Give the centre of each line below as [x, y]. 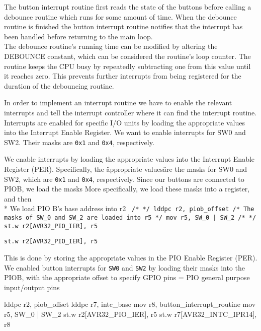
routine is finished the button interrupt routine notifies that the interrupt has [123, 26]
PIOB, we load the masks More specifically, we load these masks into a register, [127, 189]
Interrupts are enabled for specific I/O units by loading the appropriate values [124, 122]
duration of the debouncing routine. [59, 85]
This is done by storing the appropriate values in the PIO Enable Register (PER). [131, 258]
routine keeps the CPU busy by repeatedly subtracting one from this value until [127, 66]
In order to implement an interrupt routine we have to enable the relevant [118, 103]
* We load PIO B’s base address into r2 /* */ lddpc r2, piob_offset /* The [129, 208]
